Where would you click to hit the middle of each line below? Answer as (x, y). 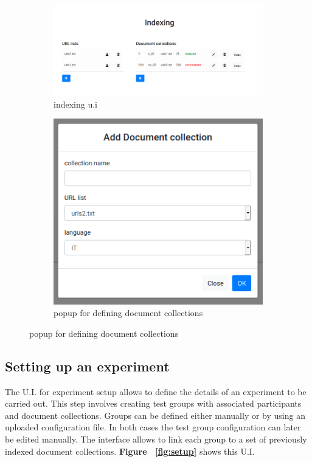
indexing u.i (75, 104)
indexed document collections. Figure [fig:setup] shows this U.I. (130, 451)
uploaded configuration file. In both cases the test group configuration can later (153, 427)
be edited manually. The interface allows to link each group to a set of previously (156, 439)
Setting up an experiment (87, 366)
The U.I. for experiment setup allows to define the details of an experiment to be (156, 391)
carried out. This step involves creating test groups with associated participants (153, 403)
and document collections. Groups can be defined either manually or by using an (155, 415)
